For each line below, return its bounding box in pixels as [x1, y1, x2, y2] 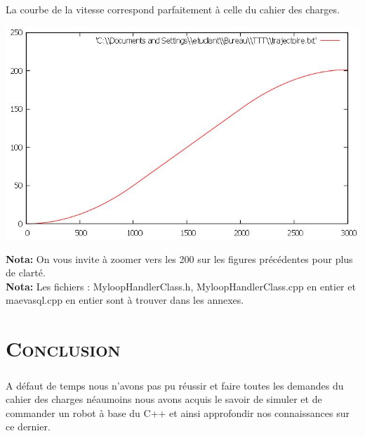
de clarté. [6, 265, 46, 280]
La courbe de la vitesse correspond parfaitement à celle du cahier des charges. [6, 2, 340, 16]
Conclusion [6, 334, 121, 363]
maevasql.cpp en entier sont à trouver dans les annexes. [6, 293, 244, 307]
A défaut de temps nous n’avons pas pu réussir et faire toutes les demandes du [6, 378, 344, 392]
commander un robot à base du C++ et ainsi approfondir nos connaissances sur [6, 405, 350, 420]
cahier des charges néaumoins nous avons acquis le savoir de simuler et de [6, 392, 322, 406]
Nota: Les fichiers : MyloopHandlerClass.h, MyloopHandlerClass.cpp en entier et [6, 278, 356, 293]
